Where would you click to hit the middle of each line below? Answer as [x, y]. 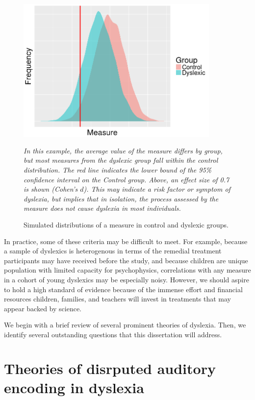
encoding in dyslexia [74, 387]
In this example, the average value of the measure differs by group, [123, 150]
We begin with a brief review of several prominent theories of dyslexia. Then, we [125, 325]
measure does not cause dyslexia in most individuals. [102, 208]
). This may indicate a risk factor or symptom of [157, 189]
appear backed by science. [43, 308]
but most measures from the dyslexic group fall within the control [121, 160]
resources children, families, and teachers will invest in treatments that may [118, 299]
